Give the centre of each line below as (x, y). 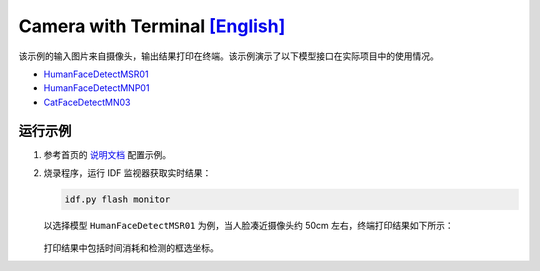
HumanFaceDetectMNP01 (96, 88)
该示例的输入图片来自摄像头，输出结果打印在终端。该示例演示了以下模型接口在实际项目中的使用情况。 (228, 56)
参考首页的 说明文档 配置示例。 (107, 154)
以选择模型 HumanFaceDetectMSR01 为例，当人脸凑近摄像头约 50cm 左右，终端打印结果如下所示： (248, 225)
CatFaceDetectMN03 (87, 102)
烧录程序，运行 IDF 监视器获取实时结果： (127, 173)
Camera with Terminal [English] (152, 26)
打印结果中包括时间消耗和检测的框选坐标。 (131, 248)
